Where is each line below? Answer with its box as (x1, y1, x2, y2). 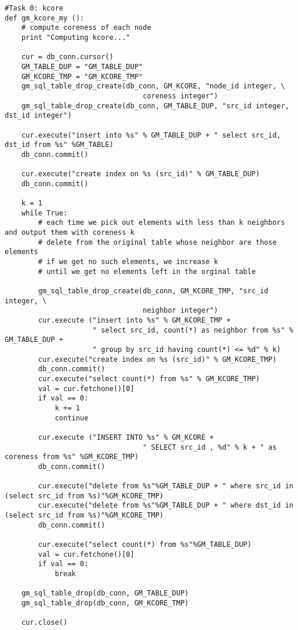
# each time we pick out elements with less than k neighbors (38, 218, 285, 227)
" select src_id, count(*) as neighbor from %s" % (92, 326, 293, 334)
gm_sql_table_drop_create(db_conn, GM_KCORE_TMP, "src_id (38, 287, 269, 296)
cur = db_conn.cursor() (21, 53, 114, 61)
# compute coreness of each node (21, 23, 151, 32)
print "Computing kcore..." (21, 33, 130, 42)
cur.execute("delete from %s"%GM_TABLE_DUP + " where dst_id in (38, 501, 293, 510)
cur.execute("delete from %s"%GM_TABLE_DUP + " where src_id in (38, 482, 293, 491)
